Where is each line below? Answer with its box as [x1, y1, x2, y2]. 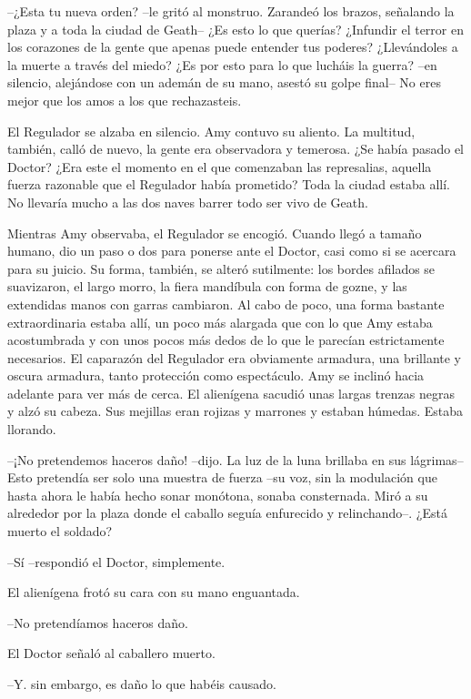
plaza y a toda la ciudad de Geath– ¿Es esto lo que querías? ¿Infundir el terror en [7, 19, 464, 38]
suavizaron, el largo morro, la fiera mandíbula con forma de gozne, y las [7, 277, 407, 296]
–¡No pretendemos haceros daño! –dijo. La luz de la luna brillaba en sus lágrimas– [7, 450, 464, 469]
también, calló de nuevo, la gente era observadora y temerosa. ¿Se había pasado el [7, 139, 465, 158]
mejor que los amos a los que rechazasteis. [7, 90, 242, 109]
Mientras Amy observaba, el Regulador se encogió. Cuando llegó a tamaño [7, 223, 422, 242]
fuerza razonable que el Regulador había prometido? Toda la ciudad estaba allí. [7, 175, 450, 194]
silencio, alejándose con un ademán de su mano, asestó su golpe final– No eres [7, 73, 441, 92]
